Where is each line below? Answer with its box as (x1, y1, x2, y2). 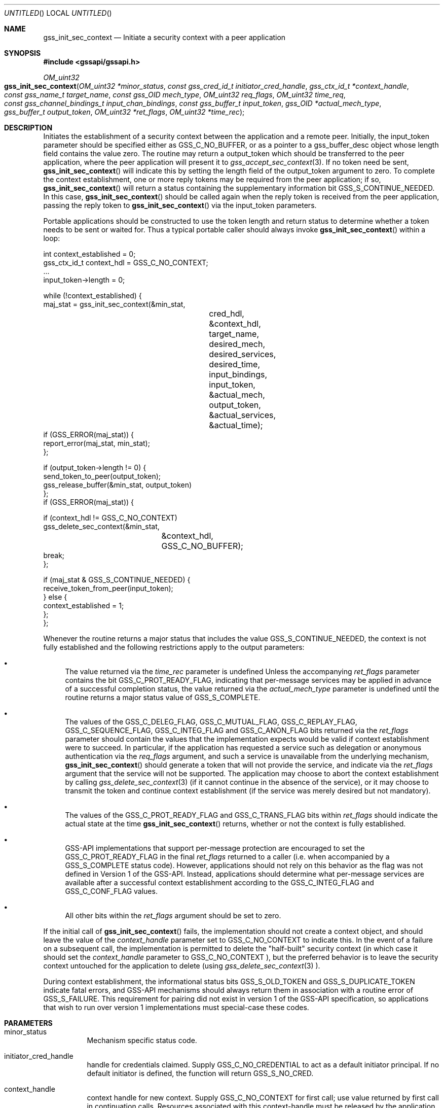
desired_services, (209, 349, 276, 359)
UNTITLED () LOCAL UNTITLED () (4, 9, 112, 17)
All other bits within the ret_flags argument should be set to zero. (65, 911, 281, 920)
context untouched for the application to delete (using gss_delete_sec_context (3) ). (43, 961, 320, 970)
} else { (43, 593, 67, 601)
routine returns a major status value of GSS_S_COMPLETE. (65, 693, 261, 702)
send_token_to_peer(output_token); (43, 472, 161, 480)
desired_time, (209, 359, 261, 369)
